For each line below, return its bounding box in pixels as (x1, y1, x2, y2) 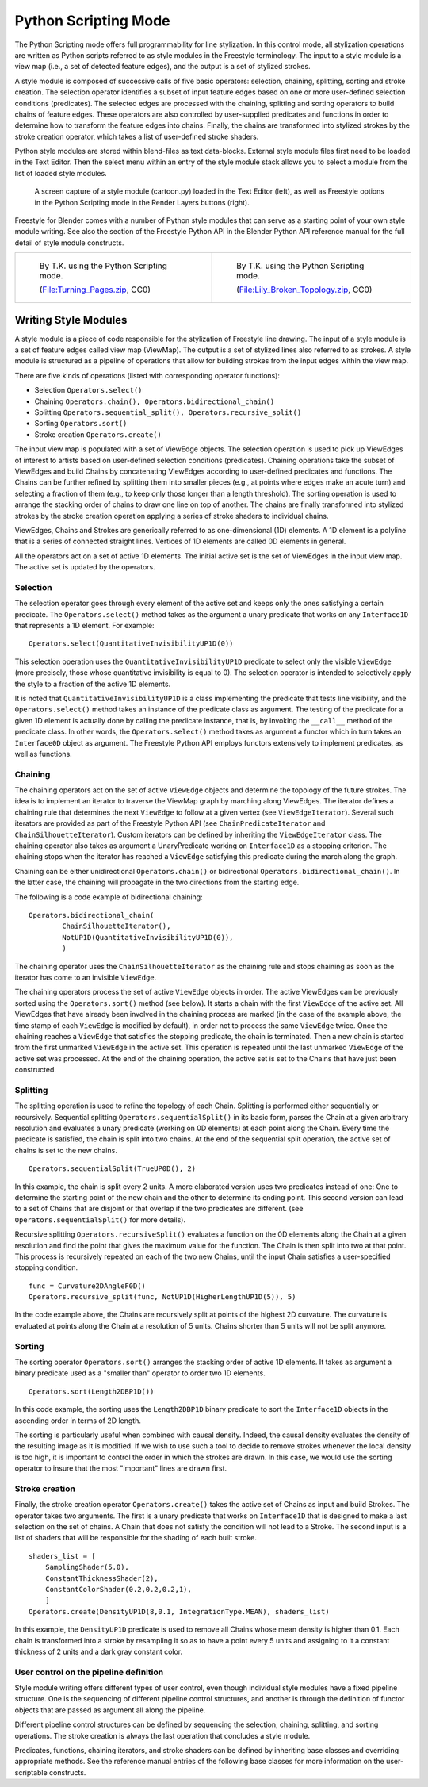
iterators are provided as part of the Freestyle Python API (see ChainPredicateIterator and (14, 819, 326, 828)
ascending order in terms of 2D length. (14, 1416, 142, 1425)
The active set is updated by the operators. (14, 562, 155, 572)
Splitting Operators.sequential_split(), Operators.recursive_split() (34, 408, 302, 417)
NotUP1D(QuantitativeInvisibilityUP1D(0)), (62, 933, 234, 941)
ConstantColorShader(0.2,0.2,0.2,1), (44, 1585, 192, 1593)
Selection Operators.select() (34, 385, 143, 395)
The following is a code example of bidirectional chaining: (14, 892, 203, 902)
